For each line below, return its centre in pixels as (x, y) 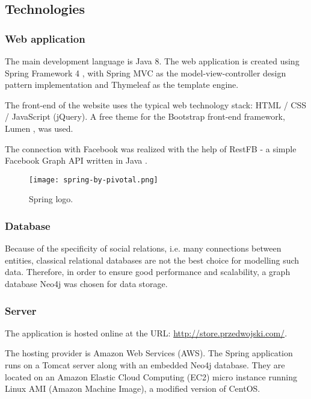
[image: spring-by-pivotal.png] (94, 180)
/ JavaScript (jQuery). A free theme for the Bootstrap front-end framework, (145, 116)
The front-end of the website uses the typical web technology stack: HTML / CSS (155, 104)
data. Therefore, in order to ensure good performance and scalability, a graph (148, 272)
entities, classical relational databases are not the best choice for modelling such (152, 260)
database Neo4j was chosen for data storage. (86, 283)
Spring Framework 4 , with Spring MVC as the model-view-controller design (146, 73)
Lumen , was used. (39, 128)
